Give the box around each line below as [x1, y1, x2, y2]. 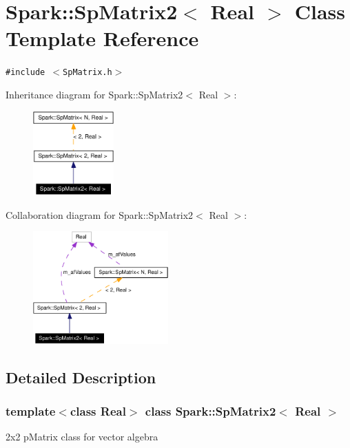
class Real [70, 402, 126, 419]
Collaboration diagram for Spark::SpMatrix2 [6, 207, 194, 222]
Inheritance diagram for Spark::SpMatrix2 [6, 87, 183, 101]
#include [6, 67, 45, 78]
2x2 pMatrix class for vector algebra [6, 429, 158, 444]
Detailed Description [6, 366, 156, 387]
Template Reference [6, 24, 199, 52]
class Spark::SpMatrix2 [145, 402, 276, 419]
